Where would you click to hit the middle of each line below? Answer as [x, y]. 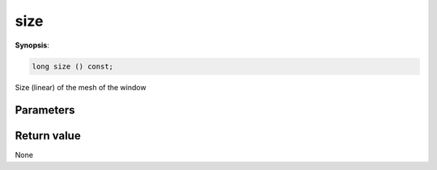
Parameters [45, 110]
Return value [48, 136]
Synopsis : [32, 45]
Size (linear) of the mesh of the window [81, 87]
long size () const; [72, 66]
